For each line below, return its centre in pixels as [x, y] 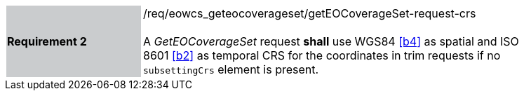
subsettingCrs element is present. [231, 69]
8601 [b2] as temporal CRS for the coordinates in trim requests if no [322, 55]
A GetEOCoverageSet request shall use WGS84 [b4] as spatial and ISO [331, 41]
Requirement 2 [47, 41]
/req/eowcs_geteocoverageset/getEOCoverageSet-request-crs [310, 13]
